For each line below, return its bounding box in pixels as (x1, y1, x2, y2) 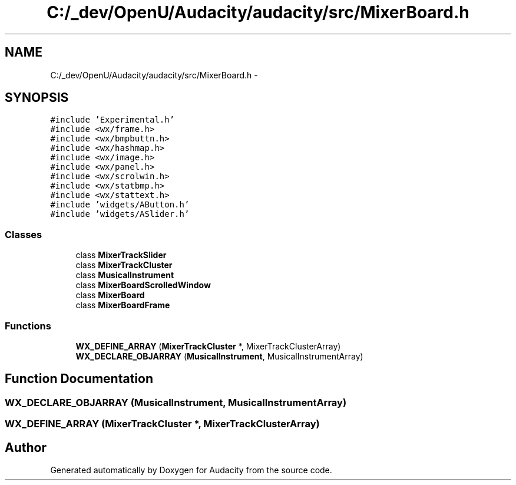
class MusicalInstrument (75, 270, 174, 281)
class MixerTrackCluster (75, 260, 173, 270)
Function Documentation (5, 371, 153, 387)
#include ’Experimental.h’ (50, 115, 175, 125)
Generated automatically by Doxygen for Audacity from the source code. (50, 465, 332, 475)
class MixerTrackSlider (75, 250, 167, 260)
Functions (5, 319, 51, 332)
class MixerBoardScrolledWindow (75, 280, 211, 291)
